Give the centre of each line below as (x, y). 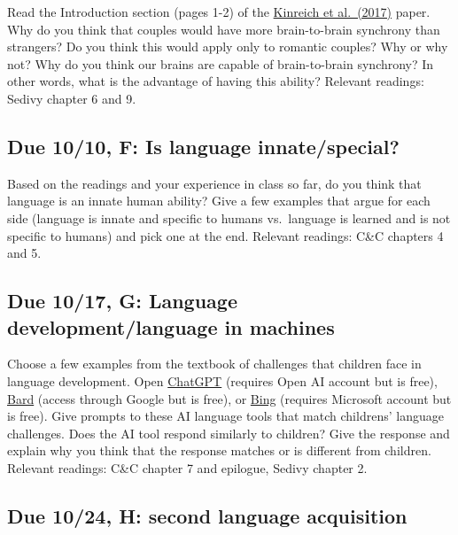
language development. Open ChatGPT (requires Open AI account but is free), (222, 380)
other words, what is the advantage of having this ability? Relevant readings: (216, 81)
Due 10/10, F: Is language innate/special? (203, 146)
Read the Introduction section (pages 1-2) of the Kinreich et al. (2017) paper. (219, 12)
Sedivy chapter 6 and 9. (72, 98)
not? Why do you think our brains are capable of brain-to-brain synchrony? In (221, 63)
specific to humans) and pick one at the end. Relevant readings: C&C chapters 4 (225, 235)
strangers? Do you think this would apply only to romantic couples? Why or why (228, 47)
